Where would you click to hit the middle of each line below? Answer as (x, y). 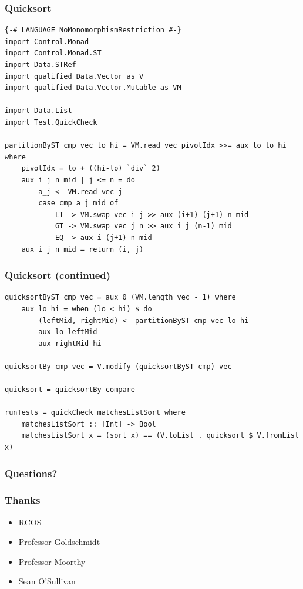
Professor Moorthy (52, 561)
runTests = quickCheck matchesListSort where (95, 413)
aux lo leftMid (68, 332)
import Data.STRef (41, 65)
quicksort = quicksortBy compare (70, 390)
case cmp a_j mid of (78, 203)
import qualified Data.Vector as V (74, 76)
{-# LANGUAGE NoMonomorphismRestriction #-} (93, 30)
